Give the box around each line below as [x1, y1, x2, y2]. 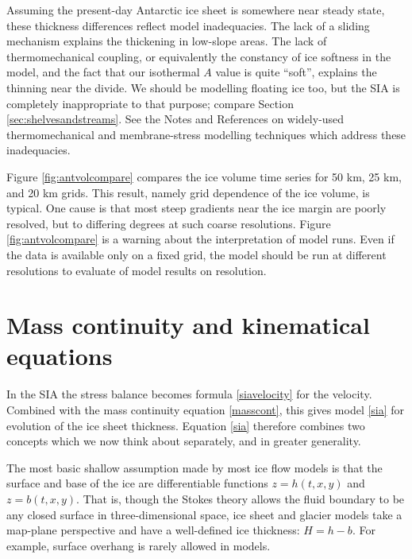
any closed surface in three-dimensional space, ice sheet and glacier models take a [6, 506, 402, 522]
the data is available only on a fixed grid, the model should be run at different [6, 246, 387, 262]
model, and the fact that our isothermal [6, 64, 200, 80]
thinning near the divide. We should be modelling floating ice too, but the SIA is [6, 79, 400, 95]
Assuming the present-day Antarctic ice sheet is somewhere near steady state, [6, 2, 385, 17]
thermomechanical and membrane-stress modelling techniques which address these [6, 126, 406, 142]
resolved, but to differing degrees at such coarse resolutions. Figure [6, 215, 331, 231]
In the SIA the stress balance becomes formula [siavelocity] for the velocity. [6, 386, 372, 402]
